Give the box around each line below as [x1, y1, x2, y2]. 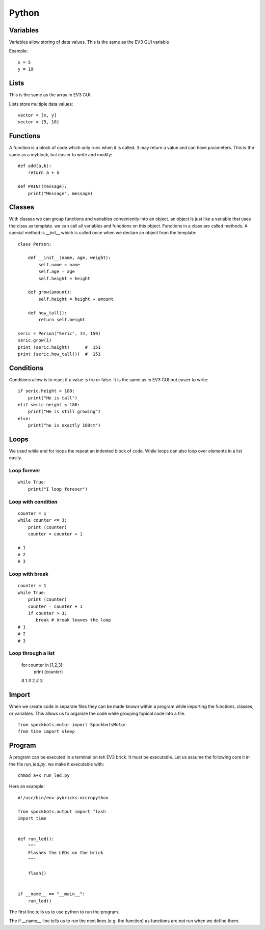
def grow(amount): [27, 289, 73, 295]
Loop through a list [9, 650, 55, 657]
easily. [9, 455, 22, 461]
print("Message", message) [27, 191, 93, 196]
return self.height [38, 317, 85, 322]
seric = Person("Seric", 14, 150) [18, 331, 101, 336]
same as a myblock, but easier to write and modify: [9, 151, 113, 157]
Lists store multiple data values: [9, 101, 73, 107]
